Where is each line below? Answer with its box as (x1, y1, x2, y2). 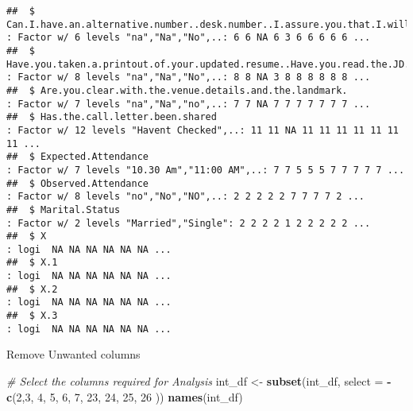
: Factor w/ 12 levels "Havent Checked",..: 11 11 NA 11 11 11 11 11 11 (6, 124, 399, 136)
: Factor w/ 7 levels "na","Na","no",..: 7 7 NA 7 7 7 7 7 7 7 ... (6, 98, 371, 110)
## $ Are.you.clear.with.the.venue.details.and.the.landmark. (6, 84, 348, 96)
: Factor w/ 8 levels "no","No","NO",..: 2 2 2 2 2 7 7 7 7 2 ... (6, 191, 365, 203)
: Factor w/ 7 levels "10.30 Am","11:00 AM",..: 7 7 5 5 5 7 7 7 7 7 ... (6, 164, 405, 176)
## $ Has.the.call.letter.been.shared (6, 111, 217, 123)
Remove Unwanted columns (6, 346, 141, 363)
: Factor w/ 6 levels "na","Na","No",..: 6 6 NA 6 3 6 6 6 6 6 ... (6, 32, 371, 44)
